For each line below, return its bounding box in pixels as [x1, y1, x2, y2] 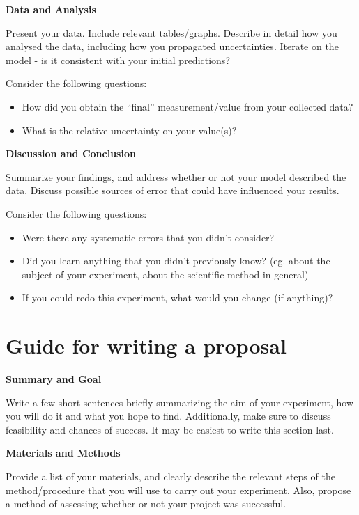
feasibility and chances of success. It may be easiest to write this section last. [6, 422, 334, 436]
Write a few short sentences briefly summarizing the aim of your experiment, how [6, 395, 354, 409]
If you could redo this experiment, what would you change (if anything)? [22, 290, 333, 305]
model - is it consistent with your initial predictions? [6, 52, 230, 67]
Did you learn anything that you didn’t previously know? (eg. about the [22, 253, 330, 268]
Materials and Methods [6, 445, 121, 460]
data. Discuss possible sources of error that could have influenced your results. [6, 183, 339, 198]
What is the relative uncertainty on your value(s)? [22, 122, 237, 137]
